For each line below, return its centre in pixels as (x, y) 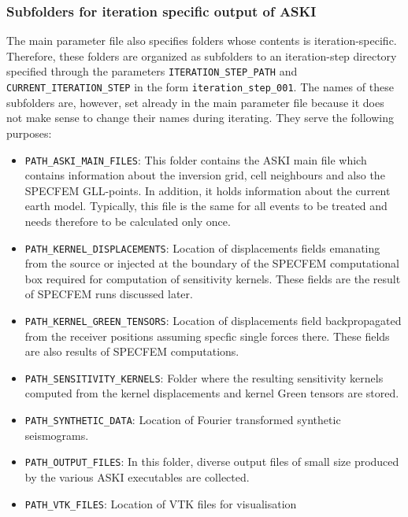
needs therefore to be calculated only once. (128, 221)
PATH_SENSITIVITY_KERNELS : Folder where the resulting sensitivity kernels (204, 377)
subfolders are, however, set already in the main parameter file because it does (195, 102)
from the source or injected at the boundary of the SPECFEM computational (212, 263)
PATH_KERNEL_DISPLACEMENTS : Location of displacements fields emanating (202, 247)
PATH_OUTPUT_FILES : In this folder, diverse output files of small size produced (212, 462)
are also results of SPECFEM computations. (132, 351)
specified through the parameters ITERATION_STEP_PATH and (152, 71)
